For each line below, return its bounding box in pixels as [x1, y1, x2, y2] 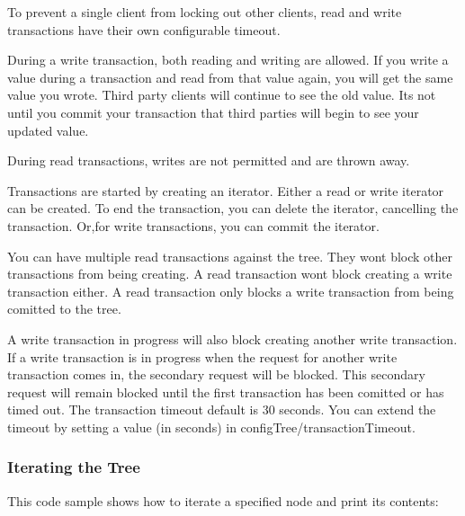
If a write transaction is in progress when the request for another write [7, 347, 398, 366]
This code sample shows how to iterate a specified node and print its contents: [7, 491, 439, 510]
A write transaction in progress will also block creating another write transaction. [7, 329, 458, 348]
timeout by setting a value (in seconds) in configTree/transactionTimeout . [7, 417, 416, 436]
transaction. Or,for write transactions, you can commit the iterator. [7, 216, 380, 235]
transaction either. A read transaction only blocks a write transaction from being [7, 281, 454, 300]
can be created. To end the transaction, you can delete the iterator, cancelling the [7, 199, 459, 218]
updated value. [7, 120, 89, 139]
